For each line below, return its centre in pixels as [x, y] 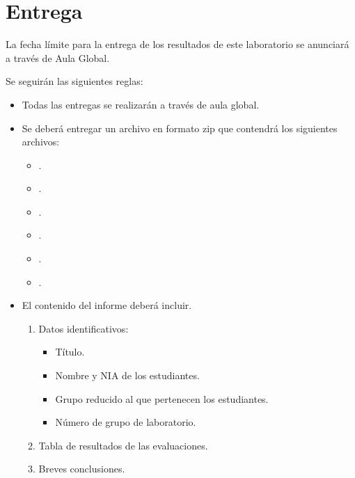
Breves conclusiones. [82, 469]
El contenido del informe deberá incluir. [107, 305]
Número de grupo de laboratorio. [126, 422]
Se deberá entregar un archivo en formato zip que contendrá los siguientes [180, 128]
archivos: [41, 142]
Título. [70, 352]
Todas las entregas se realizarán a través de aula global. [141, 104]
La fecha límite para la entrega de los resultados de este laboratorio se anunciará [177, 44]
